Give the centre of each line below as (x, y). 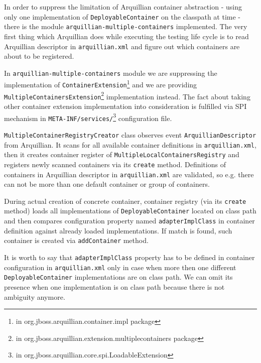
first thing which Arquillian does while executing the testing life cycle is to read (126, 36)
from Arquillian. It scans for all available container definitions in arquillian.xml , (130, 144)
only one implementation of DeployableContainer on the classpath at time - (122, 16)
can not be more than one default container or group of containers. (107, 184)
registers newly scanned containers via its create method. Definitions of (115, 164)
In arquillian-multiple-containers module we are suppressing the (111, 73)
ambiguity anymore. (35, 296)
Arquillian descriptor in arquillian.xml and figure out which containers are (122, 46)
